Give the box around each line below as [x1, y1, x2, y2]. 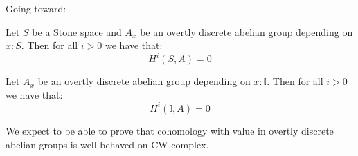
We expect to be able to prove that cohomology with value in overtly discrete [6, 123, 334, 137]
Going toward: [6, 1, 66, 15]
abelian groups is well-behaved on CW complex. [6, 137, 209, 151]
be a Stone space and [32, 24, 122, 39]
